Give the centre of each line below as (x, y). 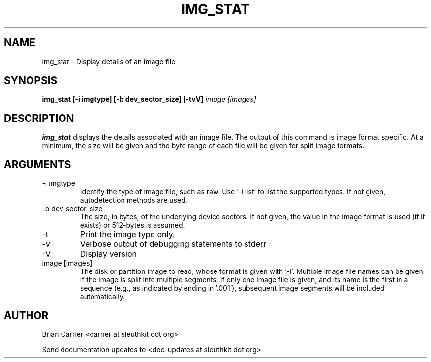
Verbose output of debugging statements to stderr (173, 244)
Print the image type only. (127, 234)
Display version (108, 254)
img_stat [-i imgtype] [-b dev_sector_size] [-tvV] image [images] (149, 99)
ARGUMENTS (38, 164)
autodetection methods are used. (134, 200)
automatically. (103, 297)
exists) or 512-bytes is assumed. (132, 225)
